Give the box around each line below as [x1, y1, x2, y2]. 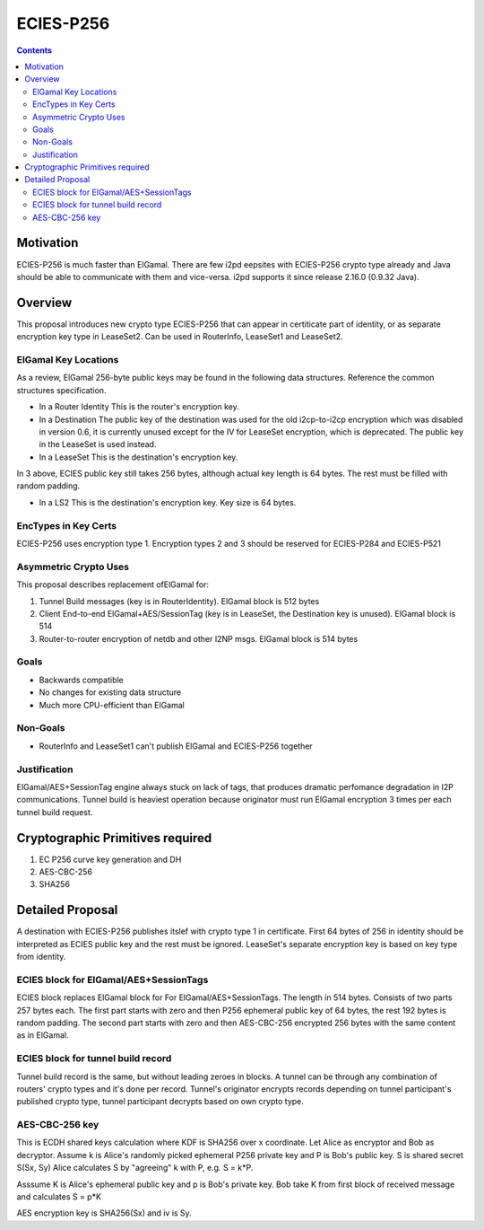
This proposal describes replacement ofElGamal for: [16, 579, 210, 590]
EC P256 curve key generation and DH [39, 854, 182, 865]
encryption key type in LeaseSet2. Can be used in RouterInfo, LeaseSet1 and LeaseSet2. [16, 331, 344, 342]
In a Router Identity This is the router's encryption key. [39, 401, 239, 412]
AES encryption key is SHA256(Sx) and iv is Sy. [16, 1208, 192, 1218]
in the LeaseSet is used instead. [39, 439, 157, 450]
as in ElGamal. [16, 1030, 69, 1041]
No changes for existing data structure [39, 687, 182, 698]
